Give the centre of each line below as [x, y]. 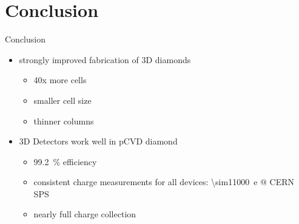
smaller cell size [62, 100]
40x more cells [60, 80]
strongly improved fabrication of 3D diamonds [105, 59]
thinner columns [64, 120]
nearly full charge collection [85, 214]
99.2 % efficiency [65, 161]
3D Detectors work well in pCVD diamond [98, 141]
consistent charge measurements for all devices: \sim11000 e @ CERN [164, 182]
